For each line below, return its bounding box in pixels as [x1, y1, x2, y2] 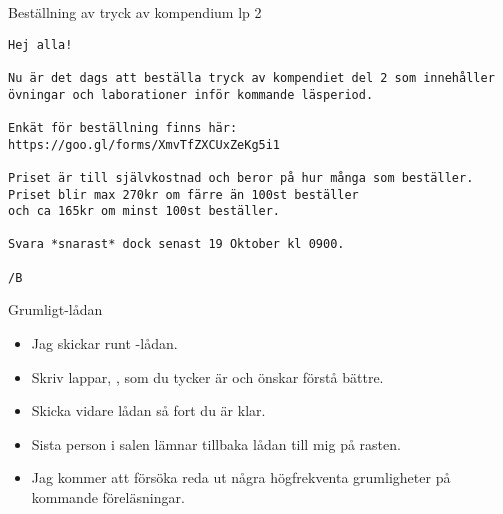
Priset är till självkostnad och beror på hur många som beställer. [8, 170, 474, 185]
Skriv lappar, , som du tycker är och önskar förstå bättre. [31, 366, 384, 387]
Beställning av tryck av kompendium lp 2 [8, 2, 262, 22]
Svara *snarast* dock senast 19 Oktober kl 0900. [8, 237, 345, 252]
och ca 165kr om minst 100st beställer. [8, 204, 281, 219]
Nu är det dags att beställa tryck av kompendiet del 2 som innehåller [8, 70, 495, 85]
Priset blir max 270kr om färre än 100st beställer [8, 187, 359, 202]
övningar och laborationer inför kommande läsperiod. [8, 87, 374, 102]
